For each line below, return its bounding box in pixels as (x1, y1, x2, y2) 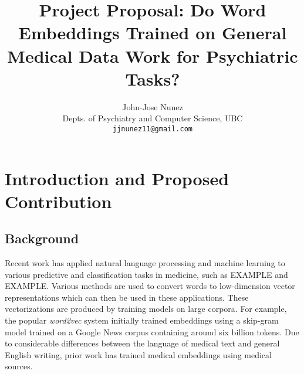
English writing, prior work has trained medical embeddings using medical (5, 348, 272, 361)
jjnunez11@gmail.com (112, 124, 193, 133)
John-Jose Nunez (122, 100, 183, 113)
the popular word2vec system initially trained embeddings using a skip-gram (5, 314, 279, 327)
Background (5, 229, 79, 247)
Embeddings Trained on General (18, 21, 287, 45)
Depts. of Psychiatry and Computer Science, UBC (62, 112, 243, 124)
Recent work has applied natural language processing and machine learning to (5, 257, 285, 269)
